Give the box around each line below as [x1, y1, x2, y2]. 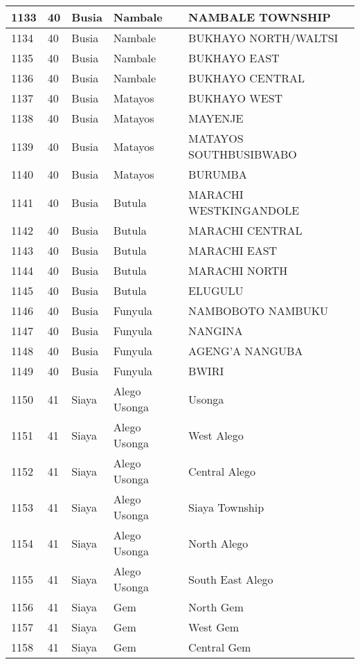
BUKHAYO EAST [188, 50, 280, 66]
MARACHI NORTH [188, 262, 288, 278]
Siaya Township [188, 499, 264, 515]
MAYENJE [188, 110, 244, 126]
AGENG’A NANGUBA [188, 343, 303, 359]
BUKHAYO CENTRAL [188, 70, 305, 86]
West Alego [188, 427, 244, 443]
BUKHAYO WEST [188, 90, 283, 106]
